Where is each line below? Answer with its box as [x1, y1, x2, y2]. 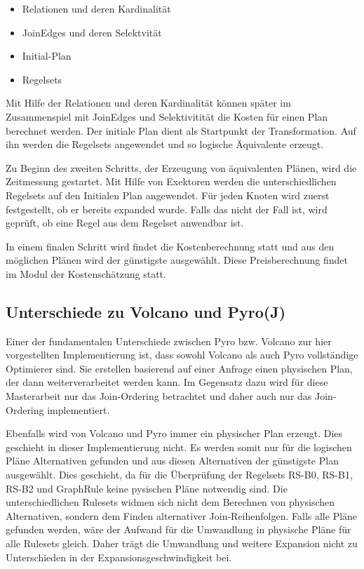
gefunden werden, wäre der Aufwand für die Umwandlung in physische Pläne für [6, 522, 351, 537]
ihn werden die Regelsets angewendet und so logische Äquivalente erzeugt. [6, 137, 324, 152]
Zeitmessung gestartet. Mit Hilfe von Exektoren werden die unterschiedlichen [6, 174, 337, 189]
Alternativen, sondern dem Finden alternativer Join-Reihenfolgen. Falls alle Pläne [6, 508, 358, 523]
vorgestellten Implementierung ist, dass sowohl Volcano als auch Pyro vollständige [6, 347, 358, 362]
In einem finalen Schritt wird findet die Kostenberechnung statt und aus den [6, 239, 335, 253]
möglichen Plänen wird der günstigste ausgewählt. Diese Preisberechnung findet [6, 253, 349, 267]
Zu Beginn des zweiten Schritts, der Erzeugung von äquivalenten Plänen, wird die [6, 160, 357, 175]
